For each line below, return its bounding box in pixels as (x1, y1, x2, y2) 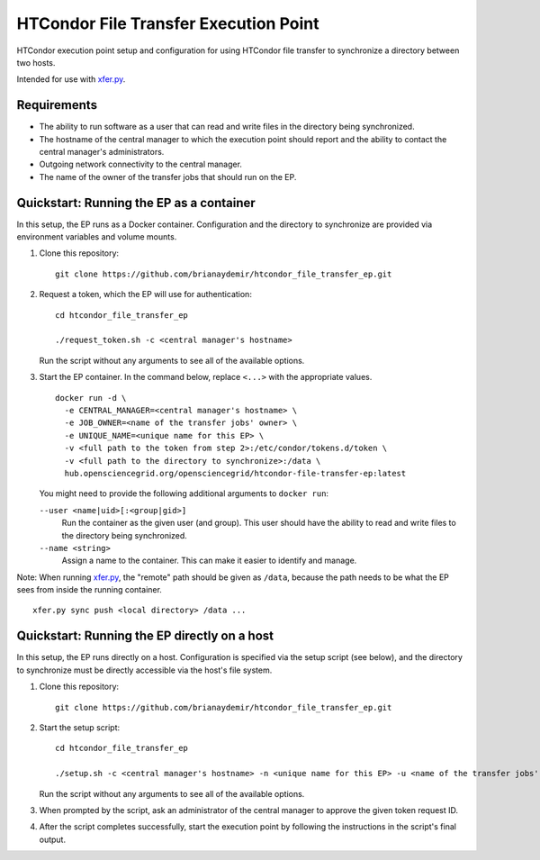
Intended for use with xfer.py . (16, 74, 126, 85)
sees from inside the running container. (16, 584, 162, 595)
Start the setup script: (39, 721, 121, 733)
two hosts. (16, 57, 56, 68)
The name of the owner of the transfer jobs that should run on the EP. (39, 171, 297, 182)
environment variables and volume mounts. (16, 231, 177, 242)
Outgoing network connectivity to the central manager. (39, 158, 243, 170)
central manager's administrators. (39, 147, 165, 158)
